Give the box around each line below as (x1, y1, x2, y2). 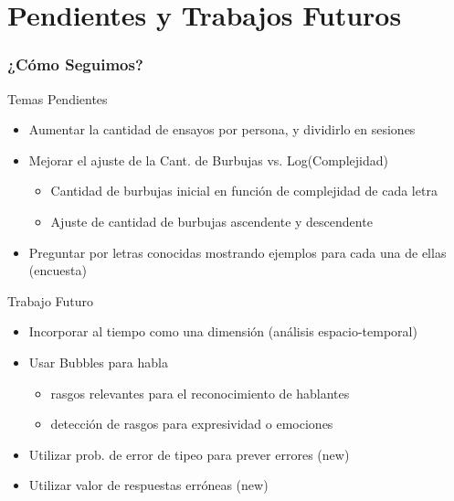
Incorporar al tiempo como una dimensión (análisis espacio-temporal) (28, 322, 417, 341)
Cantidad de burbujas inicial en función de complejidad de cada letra (50, 181, 438, 200)
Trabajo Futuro (7, 291, 94, 310)
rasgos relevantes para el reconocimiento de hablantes (50, 383, 350, 402)
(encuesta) (28, 261, 87, 280)
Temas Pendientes (7, 89, 108, 108)
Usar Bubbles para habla (28, 352, 168, 371)
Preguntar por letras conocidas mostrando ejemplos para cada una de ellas (28, 242, 447, 261)
